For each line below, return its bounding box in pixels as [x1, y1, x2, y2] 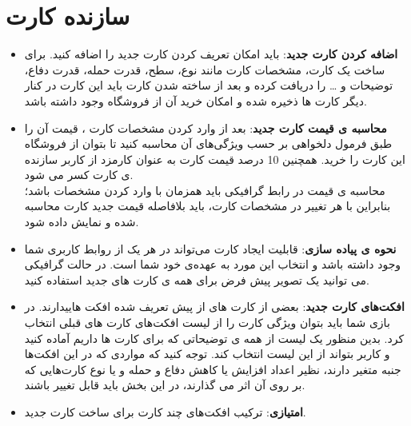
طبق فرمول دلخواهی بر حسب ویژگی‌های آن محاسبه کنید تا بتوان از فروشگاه [24, 135, 393, 152]
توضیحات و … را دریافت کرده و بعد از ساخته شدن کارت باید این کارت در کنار [24, 77, 393, 94]
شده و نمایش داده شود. [24, 213, 139, 230]
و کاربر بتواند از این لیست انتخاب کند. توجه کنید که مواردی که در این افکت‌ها [24, 345, 390, 362]
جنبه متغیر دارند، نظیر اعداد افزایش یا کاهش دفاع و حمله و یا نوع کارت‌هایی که [24, 360, 401, 377]
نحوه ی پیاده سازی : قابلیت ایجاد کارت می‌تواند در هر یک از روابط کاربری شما [24, 240, 397, 257]
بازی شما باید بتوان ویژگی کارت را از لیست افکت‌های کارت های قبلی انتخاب [24, 314, 390, 331]
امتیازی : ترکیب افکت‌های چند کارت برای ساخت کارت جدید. [24, 404, 306, 420]
